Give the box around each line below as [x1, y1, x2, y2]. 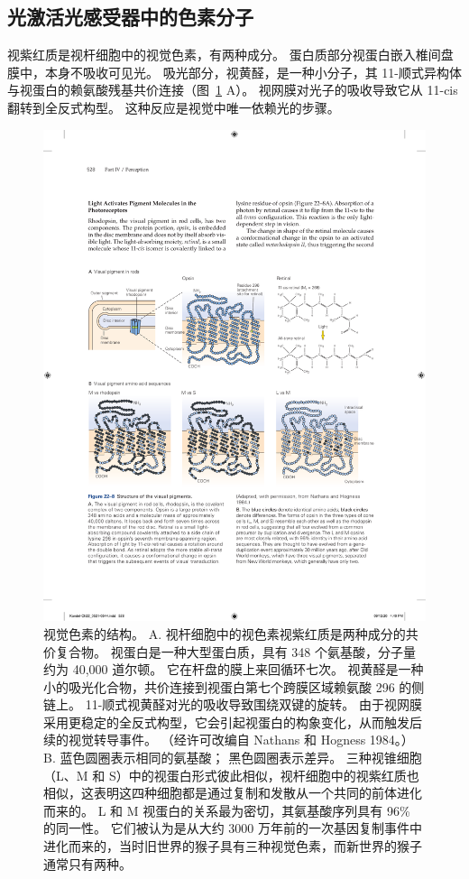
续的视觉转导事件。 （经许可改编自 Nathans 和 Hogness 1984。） [43, 730, 414, 749]
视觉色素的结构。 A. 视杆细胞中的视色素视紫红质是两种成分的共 [43, 624, 418, 643]
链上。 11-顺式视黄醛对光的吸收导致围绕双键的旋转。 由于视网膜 [43, 695, 422, 714]
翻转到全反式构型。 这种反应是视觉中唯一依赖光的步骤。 [7, 97, 340, 116]
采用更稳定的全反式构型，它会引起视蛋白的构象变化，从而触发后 [43, 712, 422, 731]
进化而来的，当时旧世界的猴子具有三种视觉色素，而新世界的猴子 [43, 837, 422, 856]
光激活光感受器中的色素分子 [7, 3, 253, 31]
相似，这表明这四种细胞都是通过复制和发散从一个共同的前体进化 [43, 783, 422, 802]
